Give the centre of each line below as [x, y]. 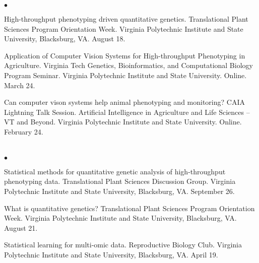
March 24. [20, 85]
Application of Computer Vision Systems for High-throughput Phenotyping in [125, 55]
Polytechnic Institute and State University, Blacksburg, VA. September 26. [119, 191]
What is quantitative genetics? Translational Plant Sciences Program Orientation [129, 208]
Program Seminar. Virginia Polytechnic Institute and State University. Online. [125, 75]
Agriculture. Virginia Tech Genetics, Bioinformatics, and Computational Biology [128, 65]
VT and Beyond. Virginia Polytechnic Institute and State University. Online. [123, 122]
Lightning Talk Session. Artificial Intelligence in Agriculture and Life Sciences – [127, 112]
